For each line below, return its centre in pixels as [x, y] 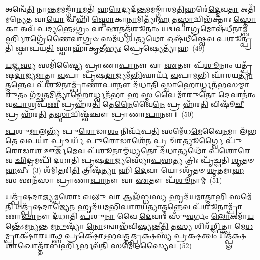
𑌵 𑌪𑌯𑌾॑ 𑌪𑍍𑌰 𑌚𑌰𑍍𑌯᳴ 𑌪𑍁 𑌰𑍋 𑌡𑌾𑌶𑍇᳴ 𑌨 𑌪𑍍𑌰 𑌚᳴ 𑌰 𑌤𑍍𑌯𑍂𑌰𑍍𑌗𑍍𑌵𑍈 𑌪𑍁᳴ [131, 141]
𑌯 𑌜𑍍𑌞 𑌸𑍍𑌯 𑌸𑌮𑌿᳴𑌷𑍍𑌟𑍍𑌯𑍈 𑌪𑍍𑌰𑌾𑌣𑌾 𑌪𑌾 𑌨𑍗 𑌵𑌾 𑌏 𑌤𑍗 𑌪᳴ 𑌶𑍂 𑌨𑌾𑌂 [119, 65]
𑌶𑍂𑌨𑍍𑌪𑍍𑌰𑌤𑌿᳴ [240, 38]
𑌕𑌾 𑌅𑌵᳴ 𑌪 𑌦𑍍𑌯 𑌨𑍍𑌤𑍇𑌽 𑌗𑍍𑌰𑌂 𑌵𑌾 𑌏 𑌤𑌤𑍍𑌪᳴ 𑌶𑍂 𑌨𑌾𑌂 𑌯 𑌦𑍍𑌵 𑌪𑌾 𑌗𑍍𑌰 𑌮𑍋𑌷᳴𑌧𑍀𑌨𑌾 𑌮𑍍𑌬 [127, 29]
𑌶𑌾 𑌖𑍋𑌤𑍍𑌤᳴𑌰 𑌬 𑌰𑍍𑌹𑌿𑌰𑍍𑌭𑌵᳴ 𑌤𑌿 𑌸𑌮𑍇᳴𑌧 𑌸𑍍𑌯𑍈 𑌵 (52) [99, 246]
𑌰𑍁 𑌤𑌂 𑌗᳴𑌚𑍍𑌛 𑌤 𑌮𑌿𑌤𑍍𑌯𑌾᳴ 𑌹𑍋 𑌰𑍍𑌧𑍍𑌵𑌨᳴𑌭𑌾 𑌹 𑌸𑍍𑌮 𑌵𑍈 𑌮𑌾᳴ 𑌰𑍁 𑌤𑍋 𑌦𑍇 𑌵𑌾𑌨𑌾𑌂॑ [130, 94]
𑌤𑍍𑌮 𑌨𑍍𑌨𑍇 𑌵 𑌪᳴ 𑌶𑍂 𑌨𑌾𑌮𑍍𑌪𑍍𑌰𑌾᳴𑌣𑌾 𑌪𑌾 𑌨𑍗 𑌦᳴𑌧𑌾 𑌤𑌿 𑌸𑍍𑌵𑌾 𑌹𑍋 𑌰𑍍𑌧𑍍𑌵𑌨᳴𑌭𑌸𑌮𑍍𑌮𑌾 [128, 85]
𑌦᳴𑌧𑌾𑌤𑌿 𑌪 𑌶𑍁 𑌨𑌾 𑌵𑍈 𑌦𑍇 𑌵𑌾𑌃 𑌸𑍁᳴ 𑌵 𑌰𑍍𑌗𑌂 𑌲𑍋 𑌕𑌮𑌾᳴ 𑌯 [153, 216]
